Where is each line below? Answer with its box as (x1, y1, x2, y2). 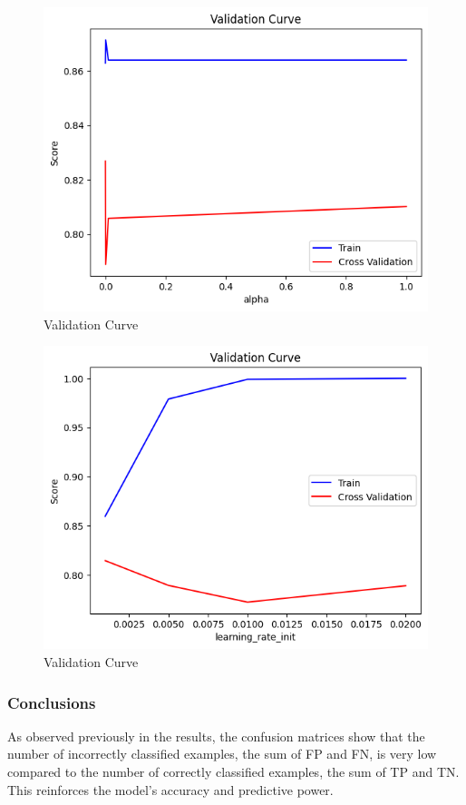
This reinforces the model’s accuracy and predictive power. (7, 780, 334, 799)
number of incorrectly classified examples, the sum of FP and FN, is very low (7, 744, 437, 763)
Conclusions (7, 691, 96, 713)
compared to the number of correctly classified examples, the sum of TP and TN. (7, 762, 460, 781)
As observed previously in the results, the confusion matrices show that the (7, 726, 425, 745)
